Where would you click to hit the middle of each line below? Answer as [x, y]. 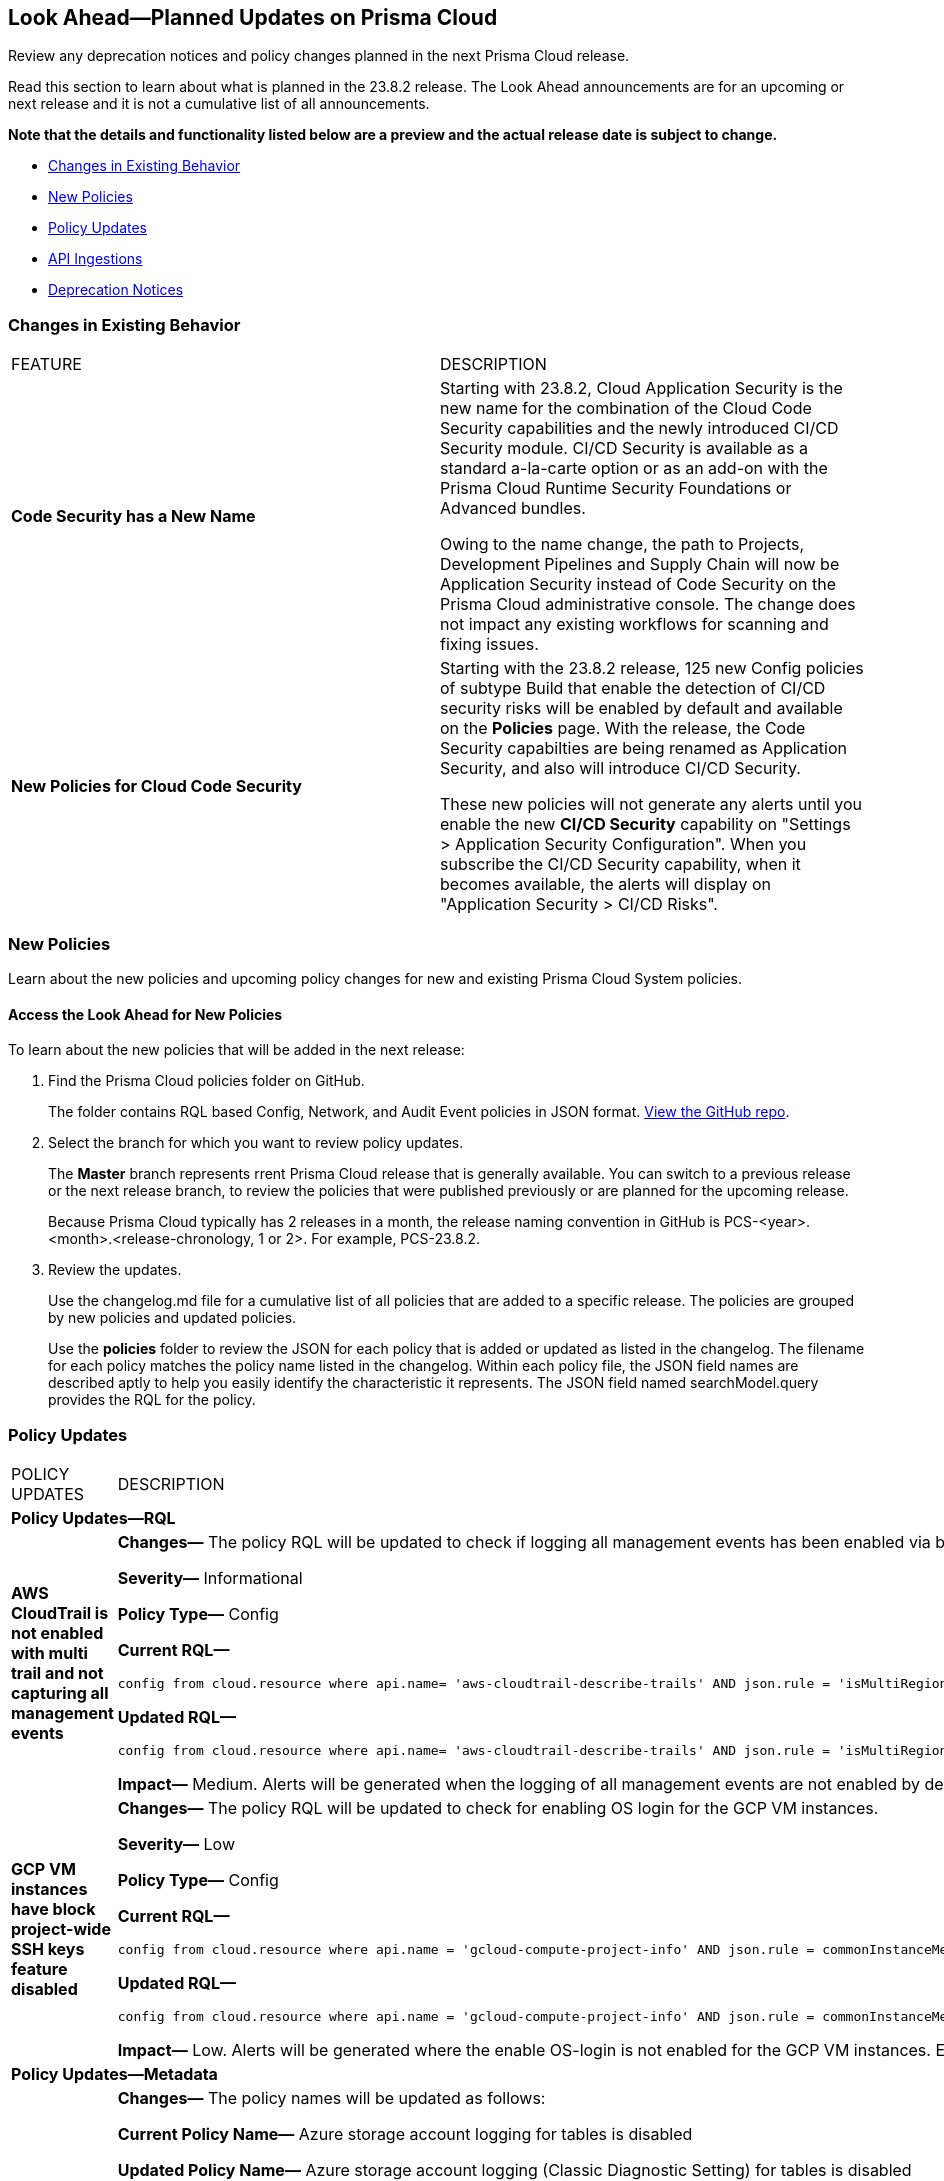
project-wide [61, 1928]
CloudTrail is [60, 1612]
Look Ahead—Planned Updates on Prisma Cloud [253, 17]
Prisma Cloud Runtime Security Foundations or [616, 488]
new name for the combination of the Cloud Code [626, 408]
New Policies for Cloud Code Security [156, 786]
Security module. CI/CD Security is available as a [624, 448]
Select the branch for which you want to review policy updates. [256, 1143]
